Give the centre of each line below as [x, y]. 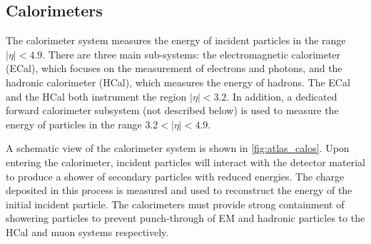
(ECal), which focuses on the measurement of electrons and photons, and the [174, 68]
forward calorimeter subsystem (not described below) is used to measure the [172, 110]
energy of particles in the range [74, 124]
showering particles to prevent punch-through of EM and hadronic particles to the [185, 218]
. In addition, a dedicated [282, 96]
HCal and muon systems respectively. [87, 232]
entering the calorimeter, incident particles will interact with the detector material [185, 162]
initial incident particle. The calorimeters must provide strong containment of [175, 204]
